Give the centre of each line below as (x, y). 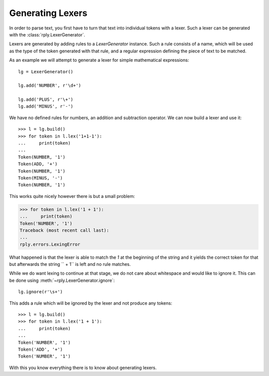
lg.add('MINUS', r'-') (46, 106)
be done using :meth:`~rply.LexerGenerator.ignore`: (62, 280)
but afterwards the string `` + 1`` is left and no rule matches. (70, 264)
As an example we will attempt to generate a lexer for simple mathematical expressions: (99, 60)
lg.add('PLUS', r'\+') (46, 99)
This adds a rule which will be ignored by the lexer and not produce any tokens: (91, 303)
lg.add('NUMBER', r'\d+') (50, 86)
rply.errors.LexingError (50, 244)
